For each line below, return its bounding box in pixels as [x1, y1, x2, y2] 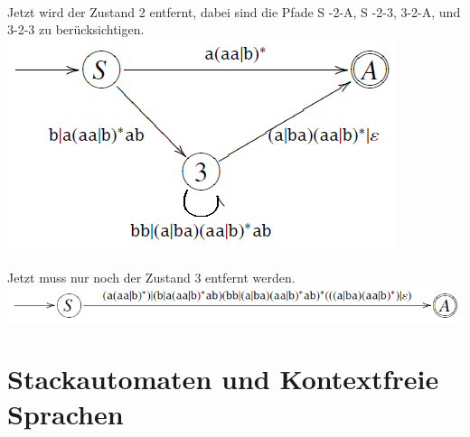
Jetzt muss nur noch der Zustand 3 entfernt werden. [7, 267, 296, 286]
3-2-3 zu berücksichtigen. [7, 20, 145, 39]
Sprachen [7, 395, 124, 432]
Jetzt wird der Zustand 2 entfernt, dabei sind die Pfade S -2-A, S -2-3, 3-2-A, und [7, 2, 461, 21]
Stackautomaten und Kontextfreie [7, 360, 439, 397]
